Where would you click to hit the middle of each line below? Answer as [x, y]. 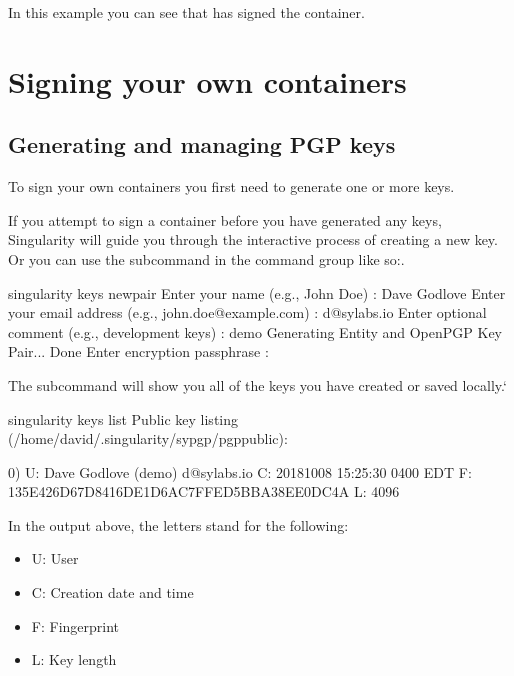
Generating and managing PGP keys [202, 144]
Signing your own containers [207, 80]
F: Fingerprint [75, 625]
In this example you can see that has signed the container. [186, 12]
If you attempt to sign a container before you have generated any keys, [225, 219]
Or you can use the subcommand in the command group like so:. [206, 258]
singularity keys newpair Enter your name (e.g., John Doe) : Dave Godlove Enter [257, 292]
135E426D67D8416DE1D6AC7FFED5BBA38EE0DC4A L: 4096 [204, 491]
